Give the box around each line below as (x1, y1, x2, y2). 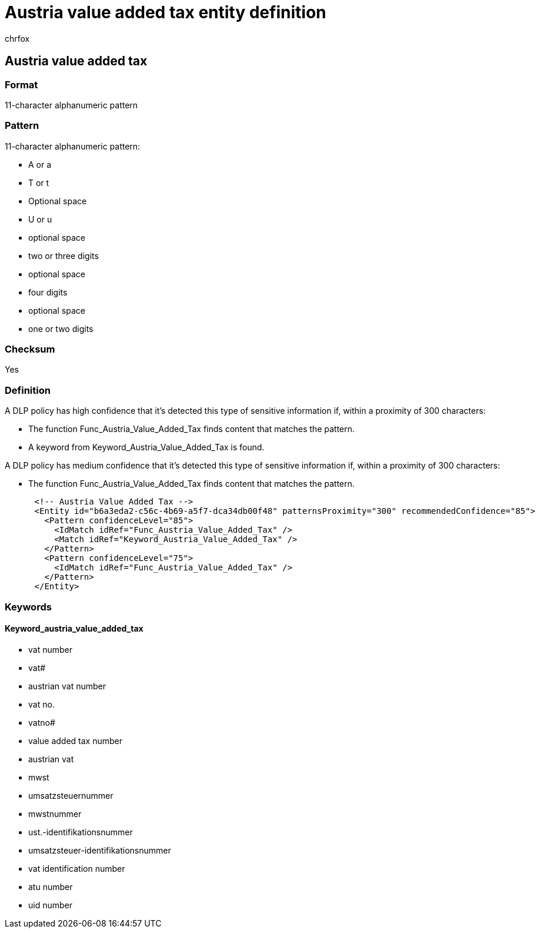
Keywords (5, 600, 52, 613)
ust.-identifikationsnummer (28, 826, 133, 837)
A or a (28, 159, 52, 170)
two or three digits (28, 250, 99, 261)
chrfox (5, 33, 30, 44)
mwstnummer (28, 808, 82, 819)
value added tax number (28, 735, 123, 746)
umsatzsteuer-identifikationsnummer (28, 845, 171, 855)
